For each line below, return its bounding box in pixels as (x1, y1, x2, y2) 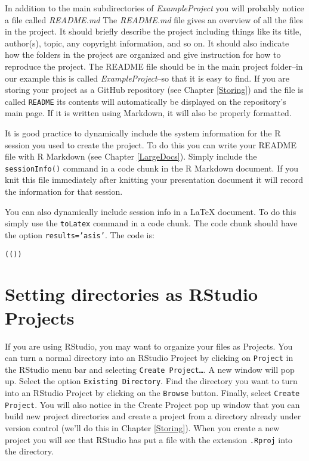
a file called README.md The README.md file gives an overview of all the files (5, 13, 304, 26)
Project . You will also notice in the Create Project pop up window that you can (5, 398, 300, 410)
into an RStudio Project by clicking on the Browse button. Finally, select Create (5, 387, 300, 399)
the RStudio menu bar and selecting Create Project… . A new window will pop (5, 363, 295, 375)
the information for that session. (5, 185, 123, 198)
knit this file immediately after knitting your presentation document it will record (5, 173, 304, 186)
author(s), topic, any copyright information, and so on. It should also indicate (5, 36, 289, 49)
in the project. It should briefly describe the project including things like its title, (5, 25, 302, 38)
